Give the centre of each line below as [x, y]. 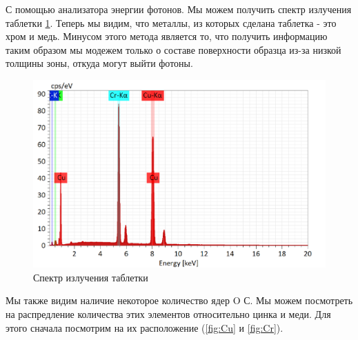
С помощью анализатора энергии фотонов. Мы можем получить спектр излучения [179, 9]
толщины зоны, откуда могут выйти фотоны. [99, 63]
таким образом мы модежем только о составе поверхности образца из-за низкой [173, 49]
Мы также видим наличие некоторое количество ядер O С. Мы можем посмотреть [179, 300]
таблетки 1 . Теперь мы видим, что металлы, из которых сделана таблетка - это [171, 22]
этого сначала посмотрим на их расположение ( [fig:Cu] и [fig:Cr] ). [145, 327]
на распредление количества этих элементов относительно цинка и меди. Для [168, 314]
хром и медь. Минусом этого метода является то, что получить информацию [167, 36]
